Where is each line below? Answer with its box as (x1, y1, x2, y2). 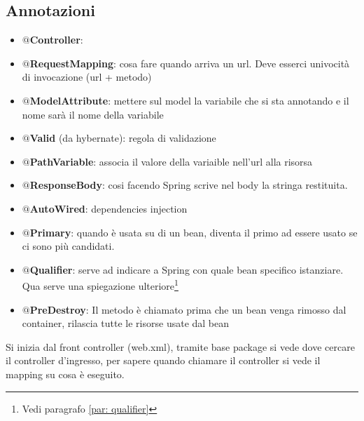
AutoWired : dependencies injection (29, 201, 188, 215)
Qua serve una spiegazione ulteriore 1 (22, 276, 178, 293)
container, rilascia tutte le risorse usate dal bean (22, 316, 230, 330)
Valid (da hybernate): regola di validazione (29, 131, 216, 145)
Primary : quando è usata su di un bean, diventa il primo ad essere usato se (29, 225, 358, 239)
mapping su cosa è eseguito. (6, 366, 125, 381)
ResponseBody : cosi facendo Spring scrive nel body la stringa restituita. (29, 178, 348, 192)
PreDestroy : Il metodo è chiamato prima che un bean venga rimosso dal (29, 302, 346, 316)
